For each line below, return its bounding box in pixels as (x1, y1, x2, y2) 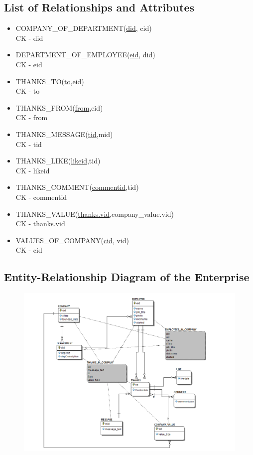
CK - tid (15, 139, 42, 149)
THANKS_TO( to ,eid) (15, 76, 84, 86)
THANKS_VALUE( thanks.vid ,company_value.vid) (15, 208, 174, 219)
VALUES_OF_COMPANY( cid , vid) (15, 235, 129, 245)
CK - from (15, 112, 48, 123)
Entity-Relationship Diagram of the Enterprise (4, 269, 250, 285)
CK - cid (15, 245, 42, 255)
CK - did (15, 32, 43, 43)
